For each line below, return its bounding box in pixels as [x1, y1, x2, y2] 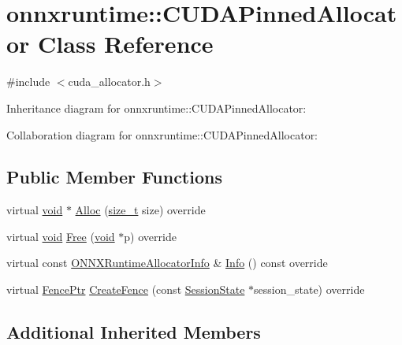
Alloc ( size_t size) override [75, 202, 206, 218]
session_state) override [254, 281, 365, 298]
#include [6, 73, 50, 90]
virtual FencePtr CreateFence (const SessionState [6, 281, 245, 298]
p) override [124, 228, 177, 244]
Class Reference [38, 28, 214, 60]
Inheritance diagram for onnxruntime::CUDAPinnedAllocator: [6, 99, 307, 116]
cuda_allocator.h [68, 73, 151, 90]
